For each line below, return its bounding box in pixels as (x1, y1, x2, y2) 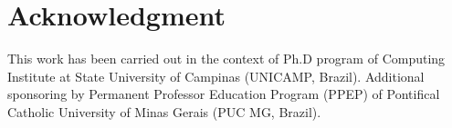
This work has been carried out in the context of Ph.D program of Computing (7, 49, 446, 68)
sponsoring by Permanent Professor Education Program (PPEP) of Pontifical (7, 84, 440, 103)
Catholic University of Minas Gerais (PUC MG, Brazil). (7, 102, 321, 121)
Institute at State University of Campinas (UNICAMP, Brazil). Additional (7, 66, 425, 85)
